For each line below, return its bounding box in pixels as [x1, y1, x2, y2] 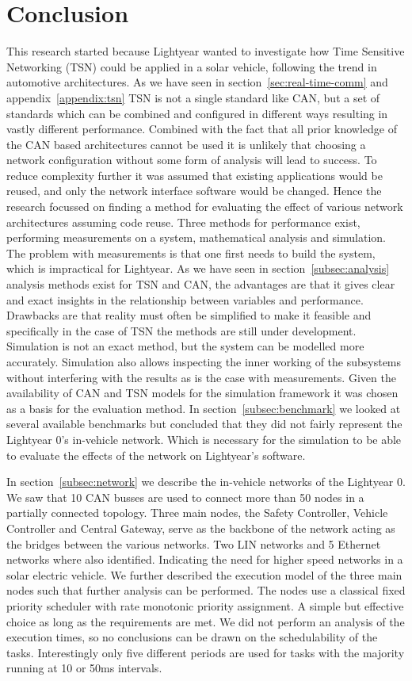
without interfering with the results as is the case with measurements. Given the [6, 369, 396, 385]
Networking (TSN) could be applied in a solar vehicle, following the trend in [6, 58, 377, 75]
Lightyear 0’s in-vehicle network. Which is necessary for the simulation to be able [6, 430, 402, 447]
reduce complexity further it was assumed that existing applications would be [6, 166, 383, 183]
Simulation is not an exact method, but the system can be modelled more [6, 338, 364, 354]
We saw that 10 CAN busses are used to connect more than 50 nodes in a [6, 488, 364, 505]
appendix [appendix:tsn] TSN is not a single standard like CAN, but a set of [6, 89, 380, 105]
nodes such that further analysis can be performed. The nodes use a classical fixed [6, 582, 406, 599]
